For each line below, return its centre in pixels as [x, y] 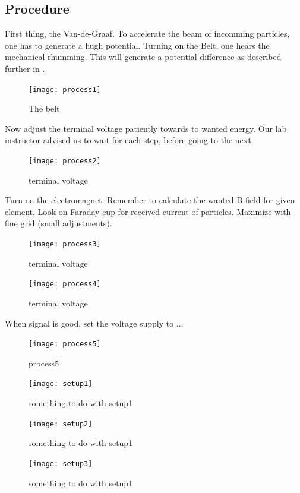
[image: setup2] [61, 424]
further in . [25, 68]
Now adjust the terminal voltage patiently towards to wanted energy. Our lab [146, 128]
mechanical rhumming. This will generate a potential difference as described [143, 57]
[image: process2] [65, 161]
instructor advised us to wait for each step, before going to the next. [129, 140]
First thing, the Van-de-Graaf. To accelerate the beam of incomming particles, [147, 34]
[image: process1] [65, 89]
